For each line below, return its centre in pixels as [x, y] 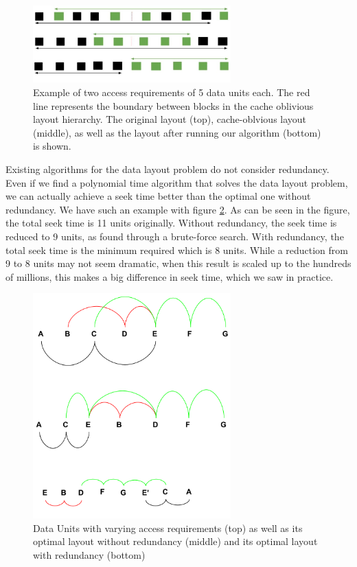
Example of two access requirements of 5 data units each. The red [172, 92]
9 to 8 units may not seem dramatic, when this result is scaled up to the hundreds [178, 263]
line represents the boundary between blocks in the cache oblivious [173, 105]
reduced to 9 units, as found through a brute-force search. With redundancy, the [175, 236]
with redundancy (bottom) [89, 554]
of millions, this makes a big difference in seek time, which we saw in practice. [170, 276]
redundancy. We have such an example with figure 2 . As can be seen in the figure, [178, 209]
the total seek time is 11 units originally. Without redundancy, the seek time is [171, 223]
